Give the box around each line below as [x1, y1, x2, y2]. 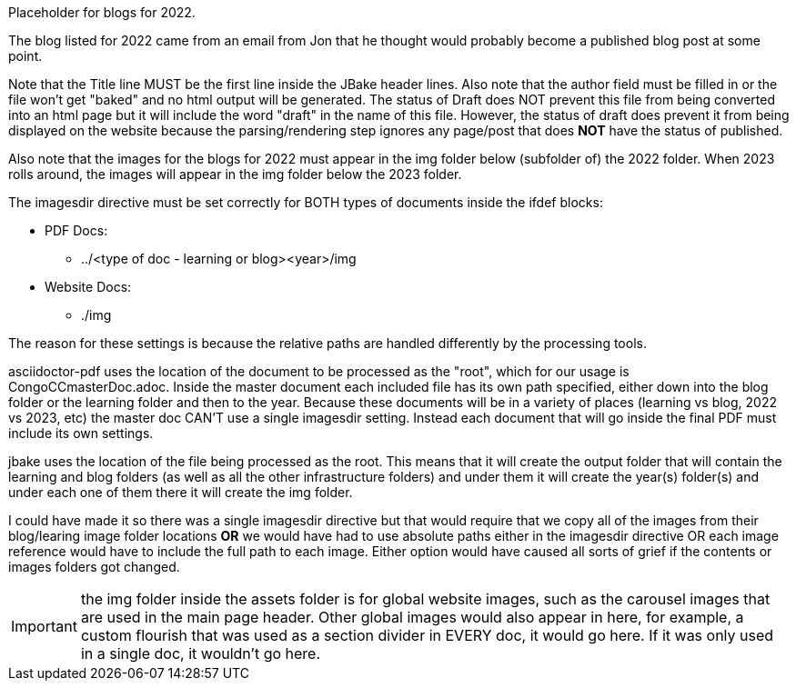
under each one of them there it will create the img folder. [8, 484, 353, 500]
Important [11, 617, 77, 635]
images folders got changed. [8, 559, 180, 574]
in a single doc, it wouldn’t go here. [80, 644, 321, 663]
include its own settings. [8, 425, 154, 441]
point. [8, 48, 43, 64]
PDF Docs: [45, 223, 108, 238]
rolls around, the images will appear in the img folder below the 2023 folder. [8, 166, 462, 182]
